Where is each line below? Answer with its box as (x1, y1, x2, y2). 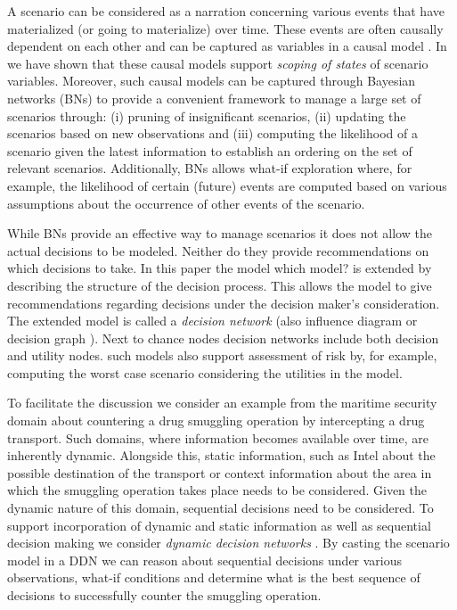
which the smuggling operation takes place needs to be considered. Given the (7, 481, 428, 499)
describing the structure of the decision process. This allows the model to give (7, 276, 432, 294)
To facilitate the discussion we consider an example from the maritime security (7, 393, 437, 412)
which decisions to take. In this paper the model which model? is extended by (7, 259, 432, 277)
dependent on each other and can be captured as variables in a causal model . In (7, 37, 447, 55)
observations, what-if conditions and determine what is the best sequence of (7, 568, 420, 587)
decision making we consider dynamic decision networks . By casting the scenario (7, 533, 450, 552)
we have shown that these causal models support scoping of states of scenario (7, 54, 428, 72)
